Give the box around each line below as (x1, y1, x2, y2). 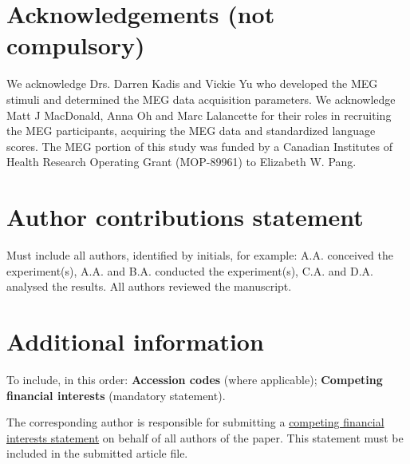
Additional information (6, 324, 264, 357)
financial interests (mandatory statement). (6, 387, 226, 403)
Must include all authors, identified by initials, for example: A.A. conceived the (6, 247, 393, 263)
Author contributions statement (6, 200, 364, 233)
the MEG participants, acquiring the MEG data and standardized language (6, 122, 376, 139)
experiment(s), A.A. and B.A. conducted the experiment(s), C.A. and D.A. (6, 262, 373, 279)
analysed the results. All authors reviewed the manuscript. (6, 278, 292, 295)
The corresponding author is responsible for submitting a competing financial (6, 414, 384, 430)
